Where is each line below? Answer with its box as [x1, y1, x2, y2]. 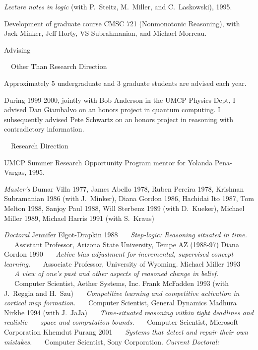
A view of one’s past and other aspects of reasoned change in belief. [14, 268, 219, 279]
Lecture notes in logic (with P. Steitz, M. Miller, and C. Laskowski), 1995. [4, 1, 232, 11]
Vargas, [4, 167, 27, 177]
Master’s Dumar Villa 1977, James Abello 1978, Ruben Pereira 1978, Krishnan [4, 183, 244, 194]
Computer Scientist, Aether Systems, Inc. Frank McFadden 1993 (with [14, 278, 229, 288]
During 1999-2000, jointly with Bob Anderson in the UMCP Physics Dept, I [4, 94, 236, 105]
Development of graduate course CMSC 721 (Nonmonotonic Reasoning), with [4, 18, 240, 28]
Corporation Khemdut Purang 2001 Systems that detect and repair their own [4, 327, 248, 337]
